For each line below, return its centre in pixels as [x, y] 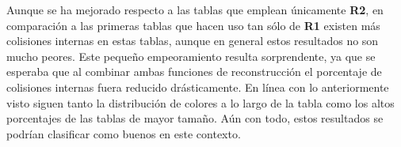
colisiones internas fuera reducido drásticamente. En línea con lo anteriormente [198, 87]
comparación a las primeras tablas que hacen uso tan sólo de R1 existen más [193, 25]
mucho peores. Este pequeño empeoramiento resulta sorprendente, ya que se [191, 56]
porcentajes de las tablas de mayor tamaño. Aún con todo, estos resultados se [195, 118]
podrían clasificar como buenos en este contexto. [124, 133]
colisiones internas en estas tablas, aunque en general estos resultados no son [193, 41]
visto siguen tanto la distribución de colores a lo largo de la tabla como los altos [200, 102]
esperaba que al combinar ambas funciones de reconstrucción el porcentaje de [194, 72]
